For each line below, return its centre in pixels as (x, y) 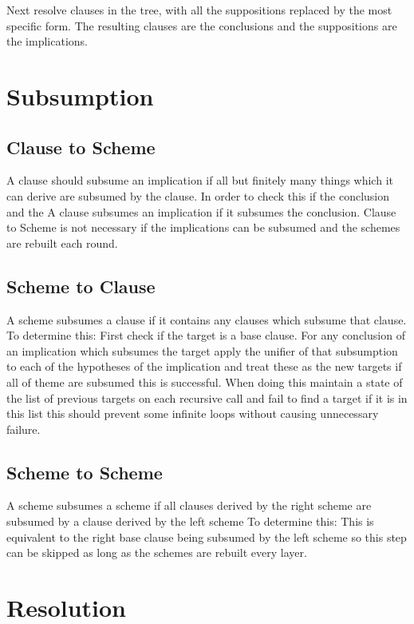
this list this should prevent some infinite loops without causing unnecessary (193, 413)
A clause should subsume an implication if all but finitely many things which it (200, 180)
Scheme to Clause (81, 286)
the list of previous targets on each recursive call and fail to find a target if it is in (207, 397)
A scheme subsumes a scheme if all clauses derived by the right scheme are (189, 505)
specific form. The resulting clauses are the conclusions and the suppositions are (202, 25)
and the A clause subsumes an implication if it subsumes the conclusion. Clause (201, 211)
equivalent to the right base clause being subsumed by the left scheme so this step (207, 537)
